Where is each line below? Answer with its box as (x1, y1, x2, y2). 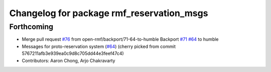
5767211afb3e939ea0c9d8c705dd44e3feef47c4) (22, 50, 124, 56)
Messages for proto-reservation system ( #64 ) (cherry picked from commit (22, 43, 176, 49)
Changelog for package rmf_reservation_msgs (9, 8, 208, 19)
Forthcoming (9, 22, 54, 31)
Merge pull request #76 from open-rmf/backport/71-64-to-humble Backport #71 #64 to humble (22, 36, 219, 42)
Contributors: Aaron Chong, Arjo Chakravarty (22, 57, 115, 63)
